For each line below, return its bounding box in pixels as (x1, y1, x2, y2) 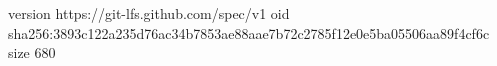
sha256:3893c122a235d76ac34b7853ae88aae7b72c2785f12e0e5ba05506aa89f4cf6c (8, 22, 490, 43)
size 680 (8, 42, 56, 63)
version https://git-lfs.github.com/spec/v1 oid (8, 3, 290, 23)
